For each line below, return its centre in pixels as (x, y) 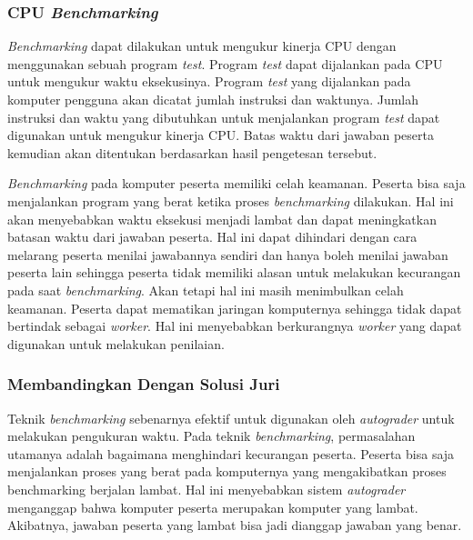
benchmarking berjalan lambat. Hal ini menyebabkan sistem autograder (206, 489)
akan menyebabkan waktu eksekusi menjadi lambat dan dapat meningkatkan (222, 219)
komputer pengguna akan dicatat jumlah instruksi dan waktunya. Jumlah (213, 99)
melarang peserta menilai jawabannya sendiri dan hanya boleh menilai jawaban (228, 254)
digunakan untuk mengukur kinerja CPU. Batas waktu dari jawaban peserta (221, 135)
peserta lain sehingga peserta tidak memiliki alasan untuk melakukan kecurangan (234, 272)
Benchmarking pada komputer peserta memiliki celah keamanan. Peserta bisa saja (236, 183)
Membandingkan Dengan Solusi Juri (144, 384)
